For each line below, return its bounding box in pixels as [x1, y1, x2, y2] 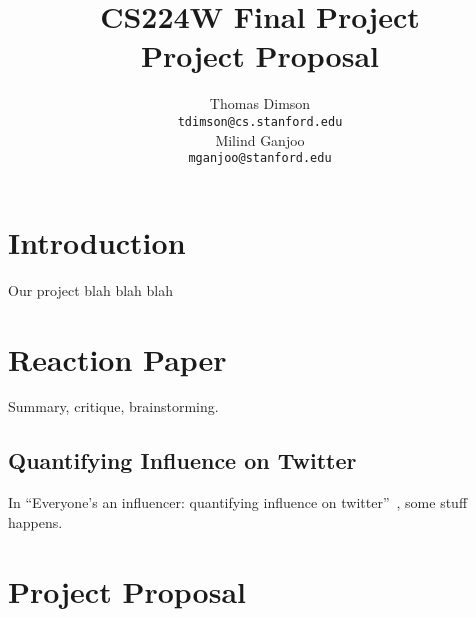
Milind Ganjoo [215, 129, 305, 150]
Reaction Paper [8, 338, 227, 379]
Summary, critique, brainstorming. [8, 396, 219, 417]
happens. [8, 511, 63, 532]
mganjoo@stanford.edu [188, 151, 332, 166]
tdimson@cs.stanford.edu [177, 114, 343, 129]
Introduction [8, 221, 186, 262]
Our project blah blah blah [8, 279, 174, 300]
